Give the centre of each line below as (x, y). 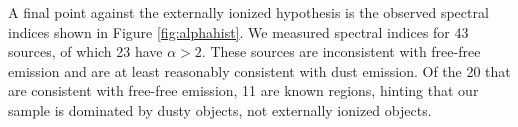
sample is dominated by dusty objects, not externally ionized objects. (220, 109)
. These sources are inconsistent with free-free (341, 51)
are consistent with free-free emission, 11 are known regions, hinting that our (243, 90)
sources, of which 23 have (85, 51)
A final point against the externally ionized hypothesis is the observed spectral (248, 12)
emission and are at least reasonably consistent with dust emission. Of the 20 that (259, 70)
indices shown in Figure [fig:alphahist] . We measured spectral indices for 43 (238, 31)
